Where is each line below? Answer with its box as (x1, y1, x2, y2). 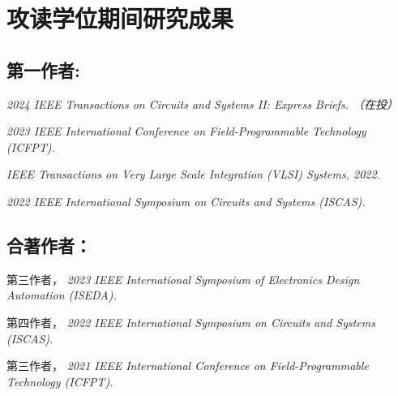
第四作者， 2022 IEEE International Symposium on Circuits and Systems (6, 313, 375, 330)
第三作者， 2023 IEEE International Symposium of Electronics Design (6, 270, 360, 287)
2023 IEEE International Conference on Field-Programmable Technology (6, 123, 366, 140)
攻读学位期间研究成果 (6, 2, 234, 35)
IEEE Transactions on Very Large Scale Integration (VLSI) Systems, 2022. (6, 166, 380, 183)
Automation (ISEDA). (6, 286, 117, 303)
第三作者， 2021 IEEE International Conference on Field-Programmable (6, 357, 369, 374)
